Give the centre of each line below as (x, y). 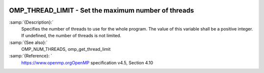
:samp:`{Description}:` (31, 22)
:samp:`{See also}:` (28, 42)
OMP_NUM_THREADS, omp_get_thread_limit (66, 49)
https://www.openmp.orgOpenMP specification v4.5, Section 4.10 (87, 62)
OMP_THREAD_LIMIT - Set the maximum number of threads (101, 10)
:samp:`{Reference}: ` (31, 56)
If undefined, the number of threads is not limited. (71, 36)
